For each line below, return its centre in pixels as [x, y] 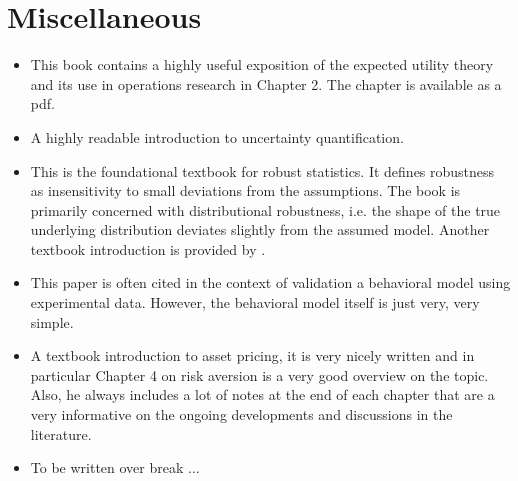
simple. [52, 321]
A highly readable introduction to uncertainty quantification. [217, 136]
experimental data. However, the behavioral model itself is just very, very [255, 302]
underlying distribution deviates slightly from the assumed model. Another [260, 229]
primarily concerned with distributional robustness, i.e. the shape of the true [265, 209]
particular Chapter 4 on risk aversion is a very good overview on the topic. [259, 374]
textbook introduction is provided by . [148, 248]
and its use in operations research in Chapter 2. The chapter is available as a [266, 83]
